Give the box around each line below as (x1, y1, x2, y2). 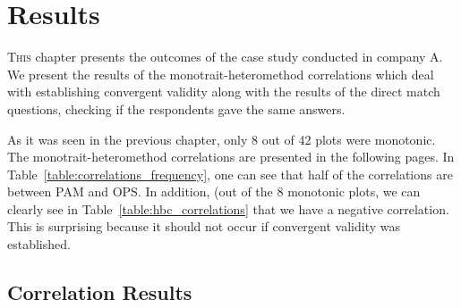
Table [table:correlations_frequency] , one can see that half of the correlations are (7, 164, 453, 183)
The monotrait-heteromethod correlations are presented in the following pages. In (7, 147, 455, 166)
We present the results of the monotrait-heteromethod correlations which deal (7, 64, 434, 83)
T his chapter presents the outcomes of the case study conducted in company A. (7, 47, 443, 66)
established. (7, 235, 71, 254)
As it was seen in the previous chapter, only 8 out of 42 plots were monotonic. (7, 129, 436, 148)
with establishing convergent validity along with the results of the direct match (7, 82, 440, 101)
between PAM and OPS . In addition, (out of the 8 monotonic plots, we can (7, 182, 421, 201)
